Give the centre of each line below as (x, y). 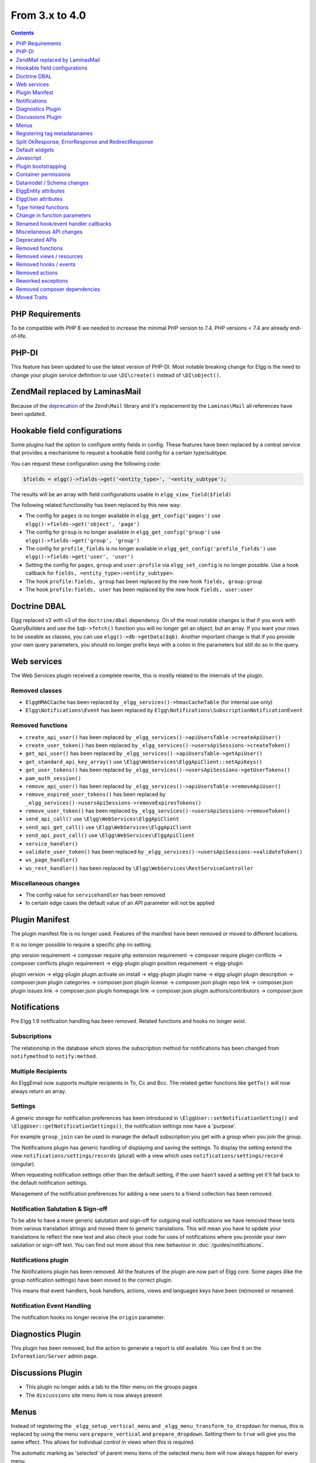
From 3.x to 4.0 (48, 15)
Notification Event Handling (51, 1306)
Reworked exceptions (42, 281)
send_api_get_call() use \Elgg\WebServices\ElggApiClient (109, 827)
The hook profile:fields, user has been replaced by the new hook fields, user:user (139, 589)
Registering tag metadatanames (54, 133)
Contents (23, 33)
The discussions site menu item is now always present (94, 1395)
